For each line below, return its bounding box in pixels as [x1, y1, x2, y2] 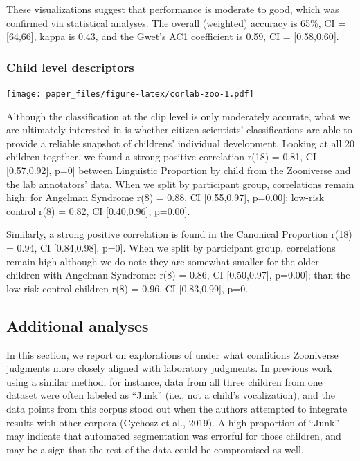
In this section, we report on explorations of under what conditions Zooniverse [6, 347, 339, 361]
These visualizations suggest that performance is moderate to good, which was [6, 2, 339, 16]
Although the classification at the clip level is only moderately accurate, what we [6, 109, 350, 123]
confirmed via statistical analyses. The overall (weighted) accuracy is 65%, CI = [6, 15, 346, 30]
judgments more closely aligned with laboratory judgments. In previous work [6, 361, 332, 375]
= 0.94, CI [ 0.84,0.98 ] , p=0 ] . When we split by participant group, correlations [6, 241, 336, 254]
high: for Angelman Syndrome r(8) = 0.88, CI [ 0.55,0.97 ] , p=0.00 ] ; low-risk [6, 190, 325, 205]
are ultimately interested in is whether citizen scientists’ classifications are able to [6, 122, 352, 137]
